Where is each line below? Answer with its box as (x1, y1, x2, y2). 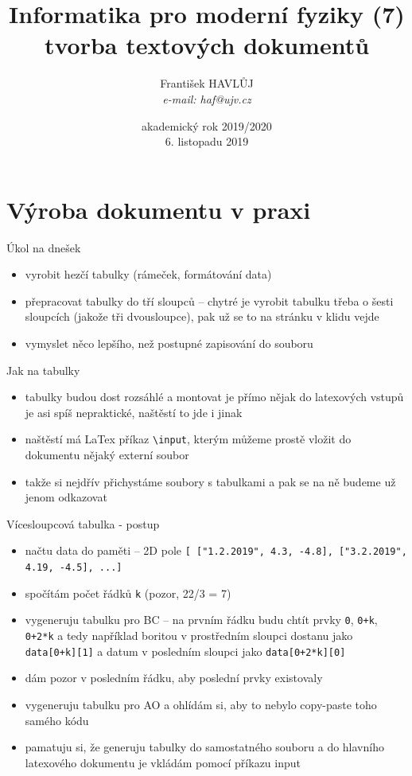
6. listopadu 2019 (165, 133, 249, 150)
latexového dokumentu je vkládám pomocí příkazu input (25, 754, 301, 770)
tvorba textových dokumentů (44, 29, 370, 61)
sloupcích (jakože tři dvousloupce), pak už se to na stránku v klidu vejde (25, 308, 379, 325)
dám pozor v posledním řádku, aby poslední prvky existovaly (25, 669, 323, 686)
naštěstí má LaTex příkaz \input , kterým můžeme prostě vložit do (25, 431, 352, 447)
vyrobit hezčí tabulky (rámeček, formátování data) (25, 266, 272, 283)
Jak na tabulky (6, 361, 80, 378)
